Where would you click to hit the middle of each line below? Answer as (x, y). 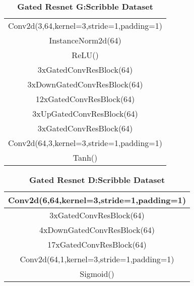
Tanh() (85, 157)
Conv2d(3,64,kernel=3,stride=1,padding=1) (85, 26)
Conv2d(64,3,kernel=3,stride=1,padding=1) (85, 143)
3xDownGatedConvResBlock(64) (85, 84)
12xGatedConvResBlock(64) (85, 99)
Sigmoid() (97, 274)
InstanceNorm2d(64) (85, 40)
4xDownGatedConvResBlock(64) (97, 230)
